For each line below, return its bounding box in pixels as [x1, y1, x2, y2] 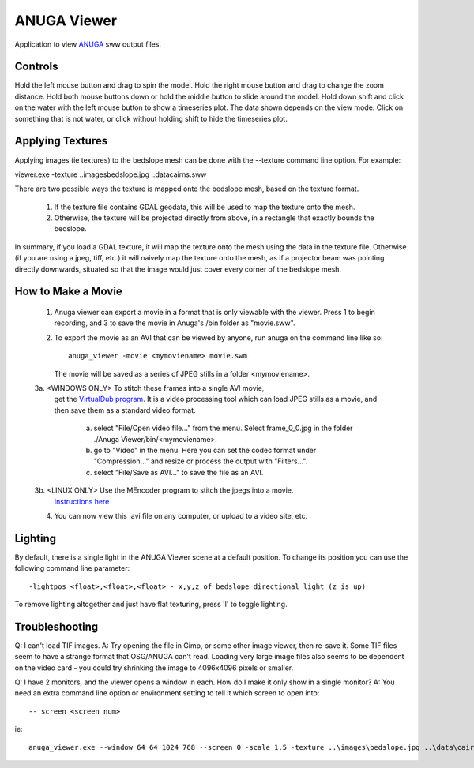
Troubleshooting [14, 620, 99, 633]
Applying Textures [14, 134, 108, 148]
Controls [14, 60, 58, 73]
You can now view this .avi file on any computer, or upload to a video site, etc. [54, 511, 308, 520]
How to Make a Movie [14, 285, 122, 298]
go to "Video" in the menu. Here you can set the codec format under [93, 445, 317, 455]
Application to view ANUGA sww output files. [14, 39, 162, 49]
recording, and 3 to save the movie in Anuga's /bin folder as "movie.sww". [54, 318, 295, 328]
